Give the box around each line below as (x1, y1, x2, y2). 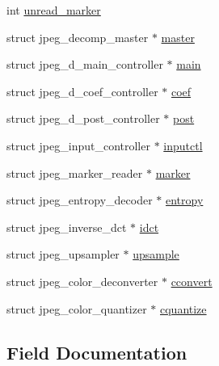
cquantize (160, 300, 207, 317)
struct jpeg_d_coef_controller (6, 82, 158, 99)
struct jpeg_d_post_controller (6, 110, 160, 127)
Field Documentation (6, 339, 187, 364)
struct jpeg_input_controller (6, 137, 150, 154)
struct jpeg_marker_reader (6, 164, 143, 181)
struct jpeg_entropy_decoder (6, 191, 153, 208)
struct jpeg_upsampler (6, 246, 120, 263)
